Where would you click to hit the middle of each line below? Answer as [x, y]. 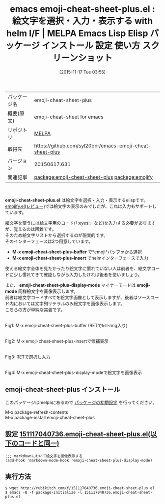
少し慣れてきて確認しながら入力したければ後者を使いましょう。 [78, 274]
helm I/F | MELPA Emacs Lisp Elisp [77, 34]
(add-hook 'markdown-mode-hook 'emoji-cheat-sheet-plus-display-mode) [79, 460]
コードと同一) [39, 444]
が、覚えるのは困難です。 [31, 229]
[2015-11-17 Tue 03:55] [82, 72]
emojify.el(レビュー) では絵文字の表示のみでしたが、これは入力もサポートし [81, 206]
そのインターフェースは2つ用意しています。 [49, 241]
